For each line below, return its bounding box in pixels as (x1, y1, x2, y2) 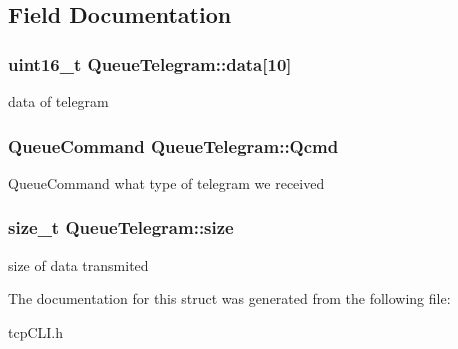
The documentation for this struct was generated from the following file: (8, 288, 451, 309)
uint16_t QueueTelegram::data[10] (8, 51, 292, 76)
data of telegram (8, 91, 109, 111)
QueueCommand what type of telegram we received (8, 172, 325, 193)
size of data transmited (8, 254, 149, 275)
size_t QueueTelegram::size (8, 215, 234, 240)
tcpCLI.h (8, 321, 64, 342)
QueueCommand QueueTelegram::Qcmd (8, 133, 339, 158)
